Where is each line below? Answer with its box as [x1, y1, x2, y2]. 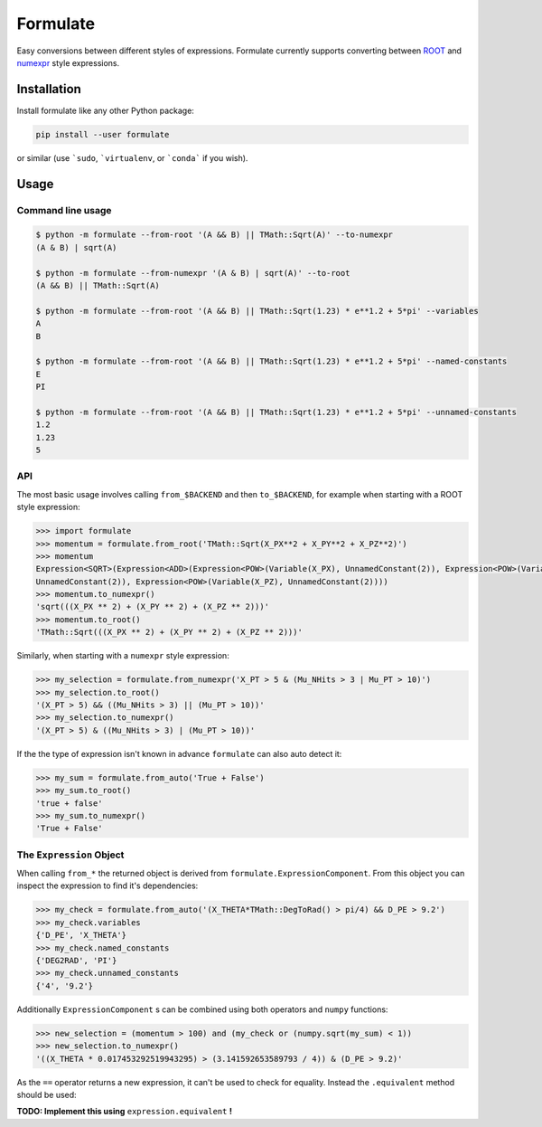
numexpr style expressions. [16, 57, 120, 68]
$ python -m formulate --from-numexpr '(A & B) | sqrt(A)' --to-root [35, 268, 350, 278]
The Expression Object [16, 848, 125, 861]
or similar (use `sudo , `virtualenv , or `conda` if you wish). [16, 152, 248, 163]
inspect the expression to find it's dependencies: [16, 880, 199, 891]
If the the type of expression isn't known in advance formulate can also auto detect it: [16, 748, 342, 759]
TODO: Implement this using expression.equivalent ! [16, 1106, 232, 1117]
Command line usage [16, 204, 112, 216]
